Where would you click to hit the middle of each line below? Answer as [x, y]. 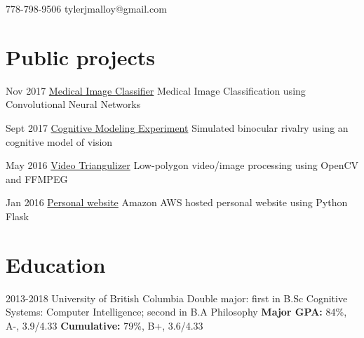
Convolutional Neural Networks [73, 104]
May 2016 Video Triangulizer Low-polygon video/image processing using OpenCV [182, 165]
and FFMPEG [37, 178]
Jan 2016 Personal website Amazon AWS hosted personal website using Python [177, 202]
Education [56, 264]
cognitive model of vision [59, 141]
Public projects [80, 56]
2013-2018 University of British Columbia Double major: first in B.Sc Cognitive [177, 298]
